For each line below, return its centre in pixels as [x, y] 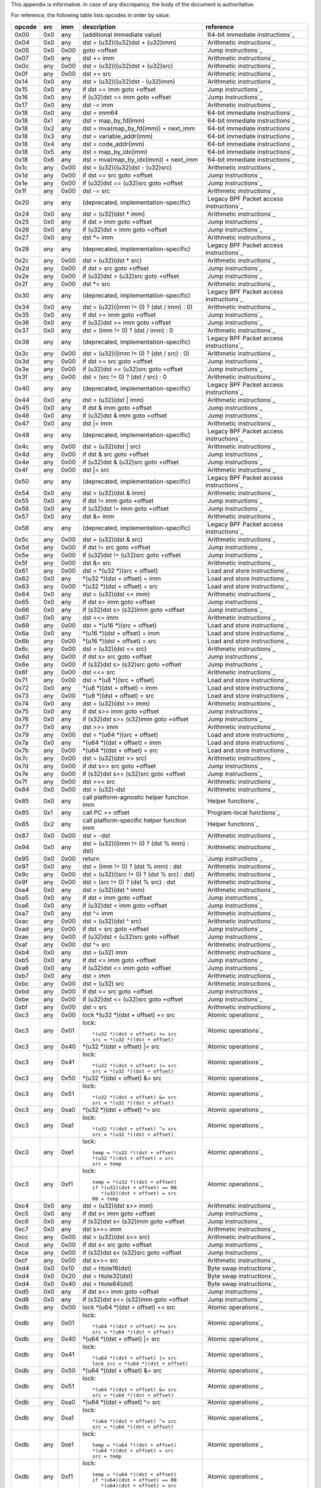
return [91, 858]
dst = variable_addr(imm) [117, 136]
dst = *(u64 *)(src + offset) [120, 734]
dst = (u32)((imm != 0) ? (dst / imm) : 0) [138, 307]
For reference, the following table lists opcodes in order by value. [91, 15]
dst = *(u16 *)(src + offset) [119, 625]
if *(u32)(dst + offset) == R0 [135, 1187]
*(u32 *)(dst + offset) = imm [122, 579]
